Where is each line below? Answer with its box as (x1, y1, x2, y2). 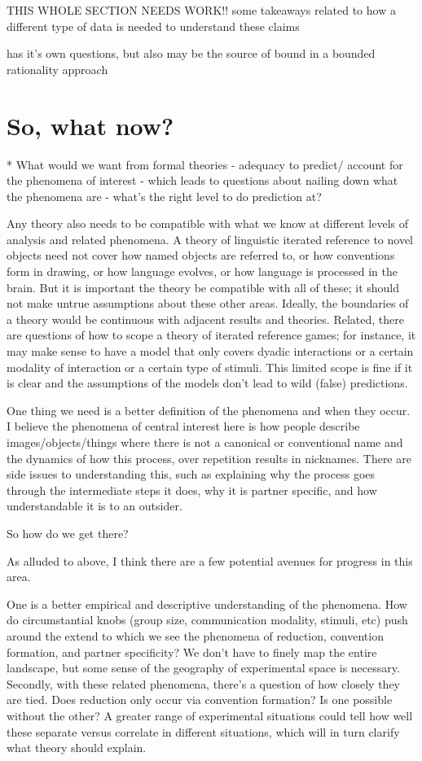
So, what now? (7, 108, 174, 142)
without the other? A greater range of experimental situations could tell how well (7, 706, 413, 724)
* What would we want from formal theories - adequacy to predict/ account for (7, 155, 403, 173)
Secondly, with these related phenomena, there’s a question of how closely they (7, 675, 400, 692)
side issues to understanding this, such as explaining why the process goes (7, 466, 376, 483)
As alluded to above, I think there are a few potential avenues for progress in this (7, 552, 413, 569)
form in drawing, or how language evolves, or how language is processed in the (7, 263, 398, 280)
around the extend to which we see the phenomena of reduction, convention (7, 627, 384, 644)
